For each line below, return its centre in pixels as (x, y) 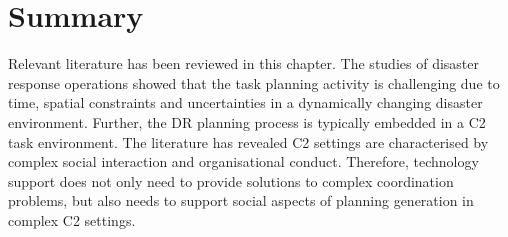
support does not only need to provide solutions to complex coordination (231, 180)
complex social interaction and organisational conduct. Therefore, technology (243, 161)
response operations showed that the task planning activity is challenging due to (254, 82)
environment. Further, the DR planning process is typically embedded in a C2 (247, 121)
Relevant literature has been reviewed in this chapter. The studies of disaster (243, 63)
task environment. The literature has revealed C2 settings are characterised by (248, 141)
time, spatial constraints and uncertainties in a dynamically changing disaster (245, 102)
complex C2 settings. (72, 219)
